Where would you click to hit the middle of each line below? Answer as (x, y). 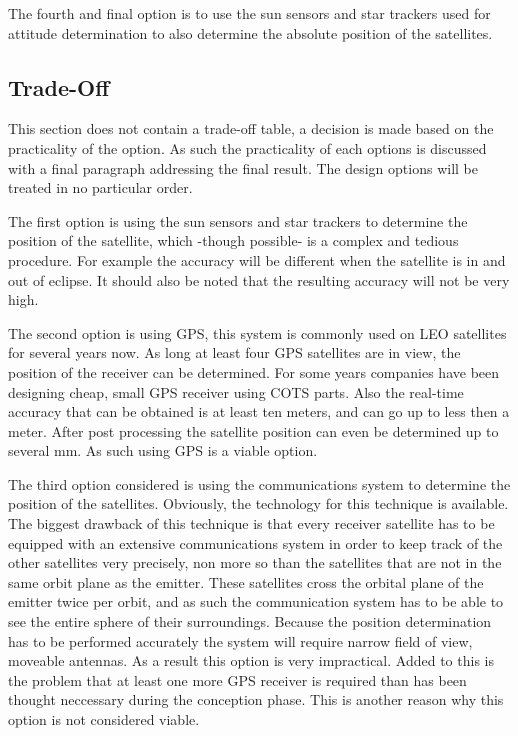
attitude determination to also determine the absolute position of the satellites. (250, 32)
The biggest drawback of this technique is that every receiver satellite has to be (251, 523)
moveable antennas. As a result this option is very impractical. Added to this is (251, 660)
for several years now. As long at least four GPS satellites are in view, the (234, 352)
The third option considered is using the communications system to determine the (259, 483)
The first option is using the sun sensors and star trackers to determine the (238, 220)
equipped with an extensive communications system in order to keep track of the (255, 542)
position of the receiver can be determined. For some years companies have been (254, 371)
